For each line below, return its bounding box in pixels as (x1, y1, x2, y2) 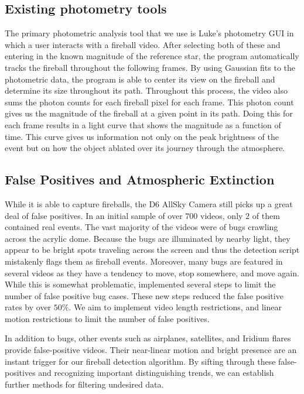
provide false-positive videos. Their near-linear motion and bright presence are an (5, 344, 297, 356)
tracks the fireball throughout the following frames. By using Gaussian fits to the (5, 61, 295, 73)
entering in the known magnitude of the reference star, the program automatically (5, 50, 299, 62)
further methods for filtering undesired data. (5, 378, 164, 390)
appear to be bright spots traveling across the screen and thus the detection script (5, 244, 300, 256)
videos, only (200, 209, 243, 221)
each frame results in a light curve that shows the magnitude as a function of (5, 118, 281, 131)
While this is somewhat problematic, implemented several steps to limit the (5, 278, 276, 290)
